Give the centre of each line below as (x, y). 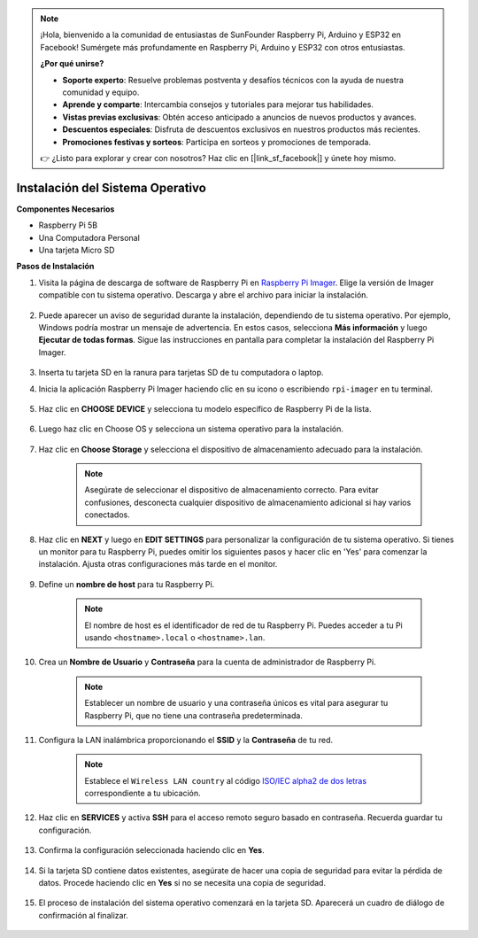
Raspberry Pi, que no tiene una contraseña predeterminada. (193, 715)
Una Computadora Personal (89, 237)
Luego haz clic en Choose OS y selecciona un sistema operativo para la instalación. (191, 429)
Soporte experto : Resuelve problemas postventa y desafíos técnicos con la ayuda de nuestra (233, 80)
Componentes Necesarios (66, 209)
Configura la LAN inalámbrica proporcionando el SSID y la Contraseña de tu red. (186, 740)
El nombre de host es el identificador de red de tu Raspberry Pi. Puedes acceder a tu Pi (243, 625)
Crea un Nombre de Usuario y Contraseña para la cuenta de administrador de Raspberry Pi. (207, 662)
